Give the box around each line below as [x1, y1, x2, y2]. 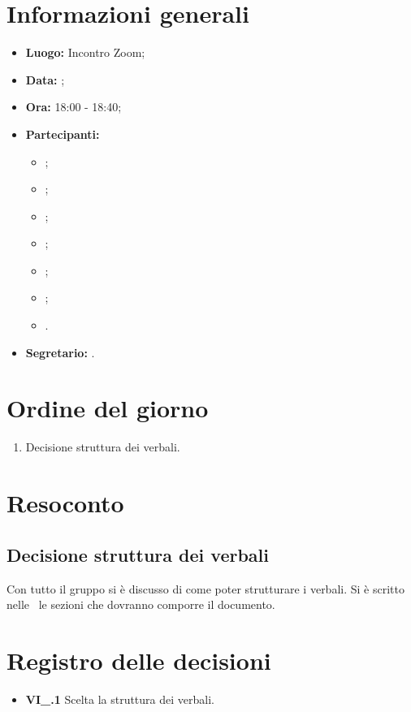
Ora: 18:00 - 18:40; [25, 98, 122, 115]
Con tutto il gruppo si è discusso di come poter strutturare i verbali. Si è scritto [6, 580, 405, 597]
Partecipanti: [25, 125, 100, 142]
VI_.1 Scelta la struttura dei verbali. [25, 690, 214, 707]
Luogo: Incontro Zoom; [25, 44, 145, 61]
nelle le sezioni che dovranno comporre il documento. [6, 596, 275, 613]
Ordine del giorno [6, 391, 209, 425]
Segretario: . [25, 343, 95, 360]
